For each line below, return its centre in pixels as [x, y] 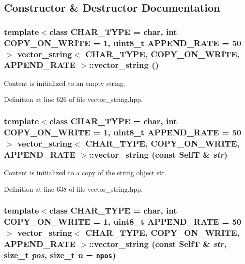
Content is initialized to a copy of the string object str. [85, 172]
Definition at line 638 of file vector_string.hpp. [73, 189]
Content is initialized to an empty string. [65, 83]
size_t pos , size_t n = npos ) [60, 255]
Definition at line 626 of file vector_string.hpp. [73, 99]
